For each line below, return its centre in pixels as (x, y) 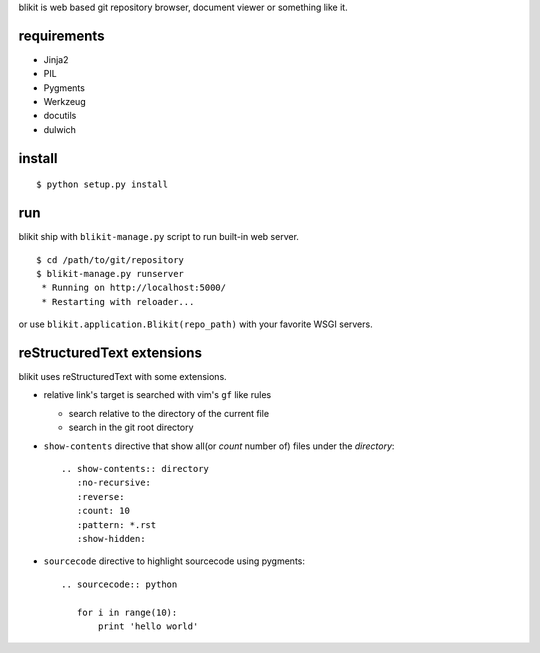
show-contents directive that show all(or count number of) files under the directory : (219, 446)
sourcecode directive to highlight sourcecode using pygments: (174, 561)
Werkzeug (64, 102)
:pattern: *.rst (116, 524)
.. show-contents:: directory (135, 468)
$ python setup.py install (102, 184)
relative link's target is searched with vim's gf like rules (157, 395)
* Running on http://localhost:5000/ (134, 288)
